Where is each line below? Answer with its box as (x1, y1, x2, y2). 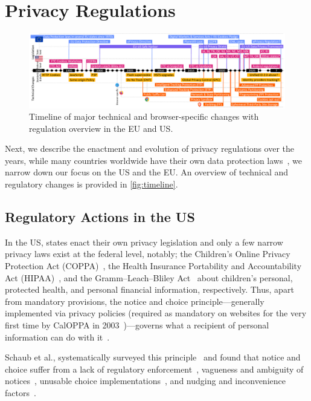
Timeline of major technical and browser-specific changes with (29, 110, 259, 123)
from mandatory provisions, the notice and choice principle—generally (5, 295, 265, 307)
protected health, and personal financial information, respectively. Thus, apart (5, 283, 294, 296)
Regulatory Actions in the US (5, 207, 195, 226)
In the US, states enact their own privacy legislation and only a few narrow (5, 235, 283, 248)
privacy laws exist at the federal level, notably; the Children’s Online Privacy (5, 247, 290, 260)
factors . (5, 386, 36, 399)
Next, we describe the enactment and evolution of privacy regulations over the (5, 142, 295, 155)
